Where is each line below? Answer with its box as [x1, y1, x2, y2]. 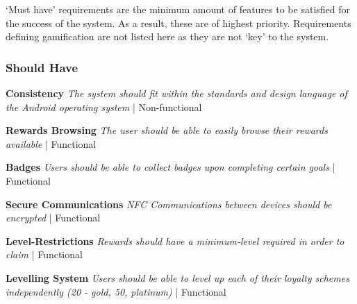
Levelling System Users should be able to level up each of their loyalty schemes [6, 270, 349, 285]
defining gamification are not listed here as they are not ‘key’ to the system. [6, 29, 329, 44]
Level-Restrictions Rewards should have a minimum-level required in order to [6, 233, 344, 248]
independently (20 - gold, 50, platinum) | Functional [6, 284, 226, 298]
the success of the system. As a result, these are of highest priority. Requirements [6, 15, 351, 30]
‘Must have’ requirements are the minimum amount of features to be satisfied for [6, 2, 351, 16]
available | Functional [6, 136, 97, 151]
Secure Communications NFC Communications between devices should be [6, 196, 332, 211]
